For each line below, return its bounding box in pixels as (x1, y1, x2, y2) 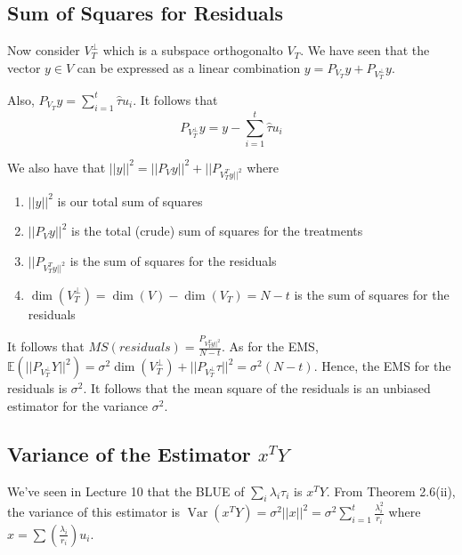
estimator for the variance (7, 396, 149, 414)
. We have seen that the (300, 41, 430, 60)
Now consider (7, 41, 80, 60)
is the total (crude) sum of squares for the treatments (71, 221, 363, 240)
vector (7, 58, 41, 76)
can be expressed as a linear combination (77, 58, 301, 76)
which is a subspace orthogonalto (102, 41, 283, 60)
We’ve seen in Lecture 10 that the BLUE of (7, 481, 245, 500)
